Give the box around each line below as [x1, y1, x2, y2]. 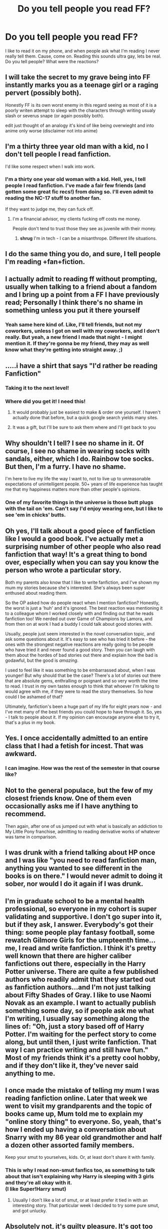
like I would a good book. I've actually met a [5, 535, 143, 543]
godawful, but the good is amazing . [5, 657, 79, 663]
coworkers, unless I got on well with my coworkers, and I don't [5, 327, 160, 334]
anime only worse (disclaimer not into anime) [5, 127, 98, 133]
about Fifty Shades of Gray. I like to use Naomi [5, 991, 151, 999]
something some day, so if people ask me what [5, 1006, 154, 1015]
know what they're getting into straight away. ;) [5, 346, 123, 353]
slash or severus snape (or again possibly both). [5, 112, 104, 118]
